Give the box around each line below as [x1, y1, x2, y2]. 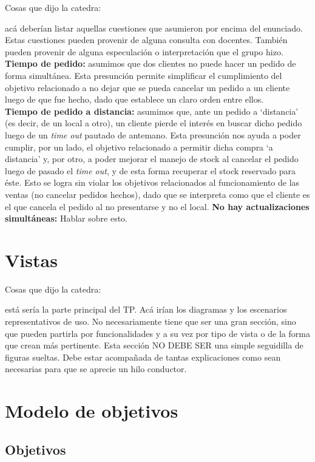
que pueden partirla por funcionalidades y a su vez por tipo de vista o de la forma [5, 327, 310, 339]
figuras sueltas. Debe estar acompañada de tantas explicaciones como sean [5, 350, 281, 363]
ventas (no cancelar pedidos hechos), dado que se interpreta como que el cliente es [5, 188, 310, 200]
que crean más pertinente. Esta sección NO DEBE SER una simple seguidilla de [5, 339, 303, 352]
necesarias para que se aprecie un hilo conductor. [5, 362, 187, 375]
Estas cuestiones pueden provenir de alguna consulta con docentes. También [5, 33, 288, 46]
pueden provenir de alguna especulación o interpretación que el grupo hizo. [5, 45, 283, 58]
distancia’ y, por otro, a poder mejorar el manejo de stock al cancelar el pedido [5, 152, 299, 165]
